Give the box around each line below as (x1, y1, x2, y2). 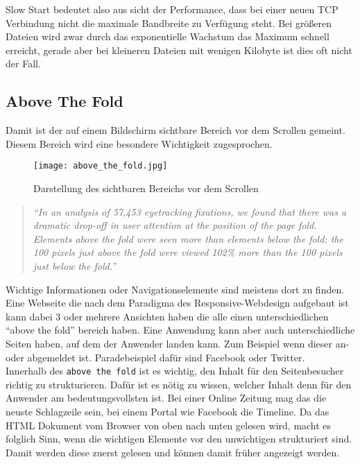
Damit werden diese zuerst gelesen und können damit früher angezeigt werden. (6, 445, 340, 459)
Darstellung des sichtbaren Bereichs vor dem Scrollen (33, 181, 259, 196)
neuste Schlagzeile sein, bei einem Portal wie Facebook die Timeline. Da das (6, 404, 329, 418)
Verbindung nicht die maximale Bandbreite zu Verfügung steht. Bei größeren (6, 15, 332, 30)
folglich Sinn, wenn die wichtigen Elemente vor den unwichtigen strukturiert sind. (6, 431, 352, 446)
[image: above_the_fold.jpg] (33, 161, 168, 171)
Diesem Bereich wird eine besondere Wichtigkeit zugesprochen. (6, 136, 273, 151)
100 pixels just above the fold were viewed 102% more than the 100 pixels (33, 245, 343, 259)
